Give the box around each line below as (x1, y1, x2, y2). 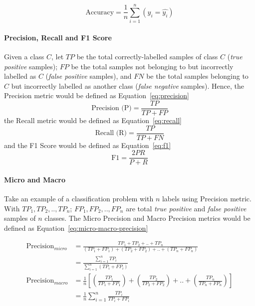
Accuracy (85, 8, 114, 16)
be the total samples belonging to (146, 71, 249, 81)
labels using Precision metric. (162, 193, 252, 204)
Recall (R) (95, 130, 127, 137)
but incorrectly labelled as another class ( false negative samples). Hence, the (11, 80, 245, 91)
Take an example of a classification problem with (4, 193, 154, 204)
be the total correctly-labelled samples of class (76, 51, 218, 61)
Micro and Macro (4, 174, 65, 184)
